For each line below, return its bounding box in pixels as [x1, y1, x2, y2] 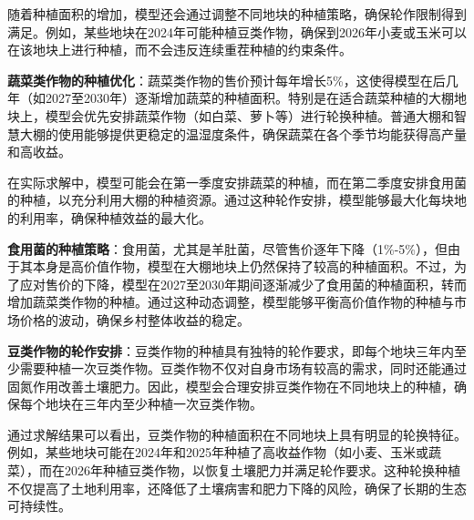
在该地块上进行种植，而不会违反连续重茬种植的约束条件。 [7, 40, 352, 59]
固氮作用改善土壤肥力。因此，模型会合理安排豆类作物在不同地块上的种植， [7, 376, 454, 395]
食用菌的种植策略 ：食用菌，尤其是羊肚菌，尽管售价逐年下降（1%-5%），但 [7, 239, 448, 258]
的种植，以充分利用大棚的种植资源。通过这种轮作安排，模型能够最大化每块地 [7, 190, 467, 209]
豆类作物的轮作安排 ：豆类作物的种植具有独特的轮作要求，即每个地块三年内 [7, 341, 454, 360]
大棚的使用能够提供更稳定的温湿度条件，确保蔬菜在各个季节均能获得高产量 [19, 124, 467, 143]
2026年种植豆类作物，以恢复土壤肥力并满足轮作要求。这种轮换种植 [64, 461, 460, 480]
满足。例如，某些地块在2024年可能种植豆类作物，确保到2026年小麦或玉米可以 [7, 22, 467, 41]
